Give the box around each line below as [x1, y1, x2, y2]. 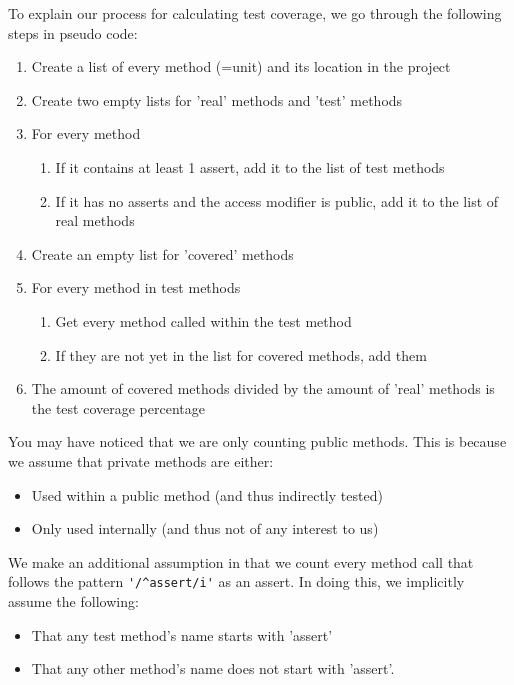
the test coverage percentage [31, 397, 205, 418]
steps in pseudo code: [8, 22, 138, 43]
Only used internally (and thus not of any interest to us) [31, 518, 379, 539]
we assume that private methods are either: [8, 450, 274, 471]
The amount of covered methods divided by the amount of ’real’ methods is [31, 378, 495, 399]
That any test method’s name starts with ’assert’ [31, 624, 333, 645]
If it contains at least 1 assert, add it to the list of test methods [55, 156, 445, 177]
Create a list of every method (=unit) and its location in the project [31, 56, 451, 77]
